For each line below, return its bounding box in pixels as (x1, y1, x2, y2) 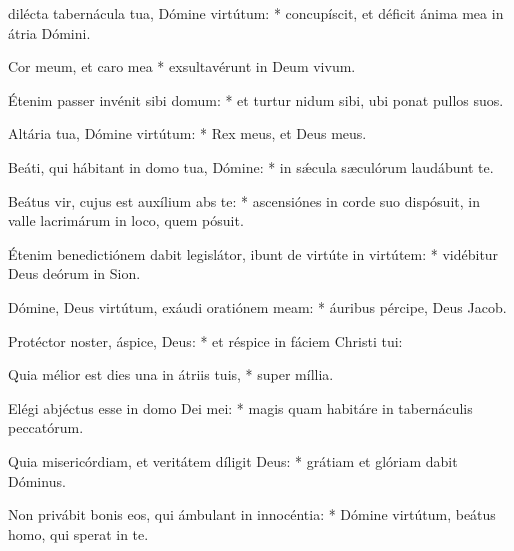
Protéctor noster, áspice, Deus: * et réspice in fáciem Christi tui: (8, 330, 403, 351)
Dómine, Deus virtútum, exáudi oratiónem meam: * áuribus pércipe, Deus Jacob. (8, 296, 507, 317)
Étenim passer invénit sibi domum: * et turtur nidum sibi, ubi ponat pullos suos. (8, 89, 504, 110)
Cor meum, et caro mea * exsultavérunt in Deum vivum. (8, 56, 356, 77)
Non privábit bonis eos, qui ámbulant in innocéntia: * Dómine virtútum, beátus (8, 504, 496, 525)
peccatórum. (8, 417, 84, 438)
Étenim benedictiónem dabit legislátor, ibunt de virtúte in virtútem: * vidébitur (8, 243, 499, 264)
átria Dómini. (8, 22, 91, 43)
